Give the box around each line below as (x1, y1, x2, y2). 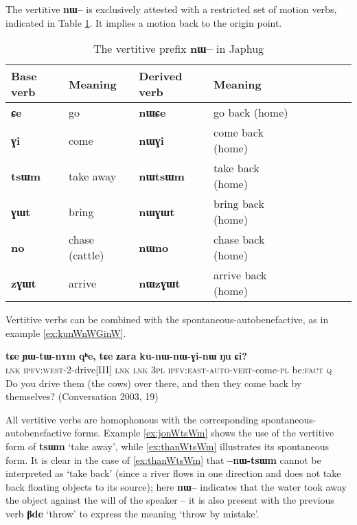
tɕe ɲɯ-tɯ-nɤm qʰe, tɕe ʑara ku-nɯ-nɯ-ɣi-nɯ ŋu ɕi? (5, 349, 247, 363)
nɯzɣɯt (139, 275, 181, 291)
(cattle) (69, 247, 104, 264)
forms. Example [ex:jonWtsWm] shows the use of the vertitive (74, 425, 334, 440)
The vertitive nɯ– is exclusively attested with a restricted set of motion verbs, (5, 2, 337, 16)
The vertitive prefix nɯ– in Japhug (93, 40, 264, 57)
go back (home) (214, 104, 288, 121)
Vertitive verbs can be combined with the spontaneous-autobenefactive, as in (5, 312, 329, 327)
